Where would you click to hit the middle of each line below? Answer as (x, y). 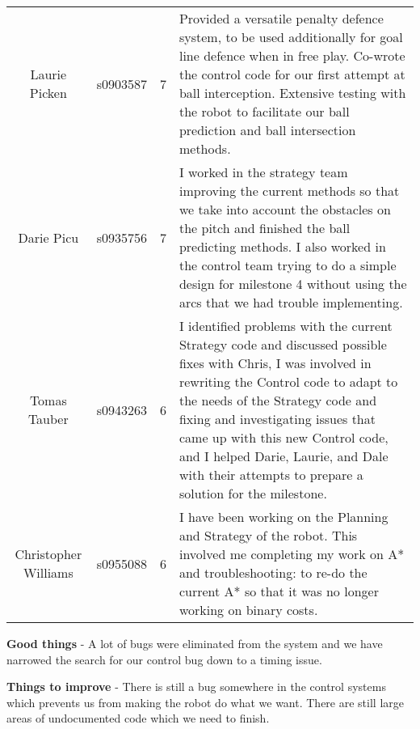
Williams (48, 572)
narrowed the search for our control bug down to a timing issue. (164, 659)
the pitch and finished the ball (265, 228)
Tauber (48, 419)
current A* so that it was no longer (279, 591)
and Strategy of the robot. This (268, 535)
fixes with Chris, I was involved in (275, 363)
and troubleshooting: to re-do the (273, 572)
